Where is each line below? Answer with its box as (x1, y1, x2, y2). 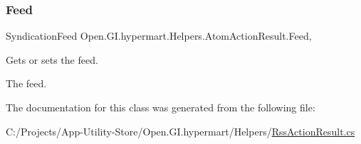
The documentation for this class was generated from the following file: (6, 100, 315, 114)
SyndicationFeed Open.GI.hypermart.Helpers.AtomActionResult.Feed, (6, 28, 312, 43)
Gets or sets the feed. (6, 52, 98, 67)
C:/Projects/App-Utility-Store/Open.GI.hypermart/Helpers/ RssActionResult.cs (6, 123, 355, 138)
